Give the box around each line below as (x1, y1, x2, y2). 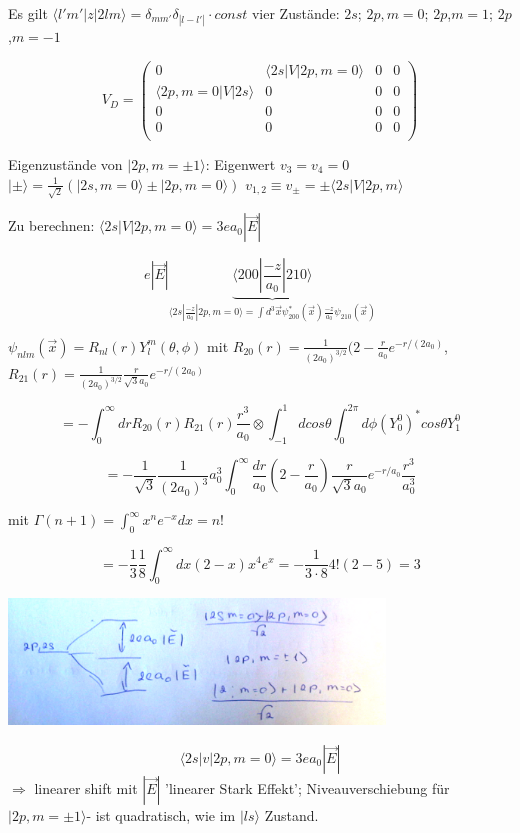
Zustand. (264, 804, 319, 825)
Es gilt (8, 3, 48, 23)
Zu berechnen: (8, 215, 95, 236)
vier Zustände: (251, 3, 340, 23)
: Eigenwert (205, 154, 276, 174)
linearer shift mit (34, 777, 138, 798)
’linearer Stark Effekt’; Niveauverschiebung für (165, 777, 450, 798)
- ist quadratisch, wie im (86, 804, 236, 825)
